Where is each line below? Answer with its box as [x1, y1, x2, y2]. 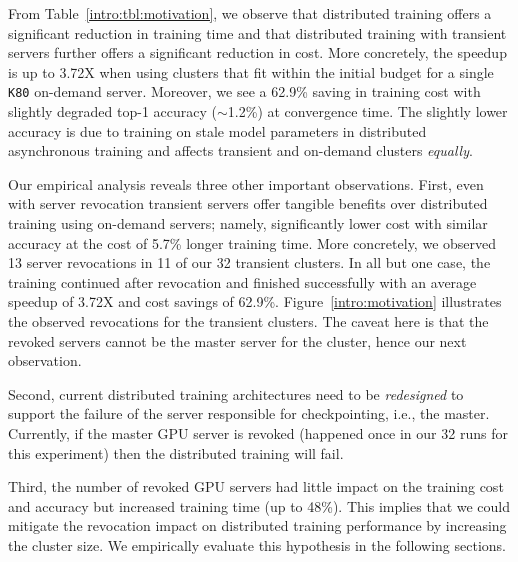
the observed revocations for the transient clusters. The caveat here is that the [8, 310, 489, 331]
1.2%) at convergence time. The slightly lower [227, 101, 508, 122]
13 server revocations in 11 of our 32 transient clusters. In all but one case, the [8, 252, 491, 273]
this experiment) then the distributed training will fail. [8, 442, 344, 463]
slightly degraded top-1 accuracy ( [8, 101, 217, 122]
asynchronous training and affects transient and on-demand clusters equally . [8, 140, 473, 161]
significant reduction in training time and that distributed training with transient [8, 22, 507, 43]
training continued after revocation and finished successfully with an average [8, 271, 477, 292]
